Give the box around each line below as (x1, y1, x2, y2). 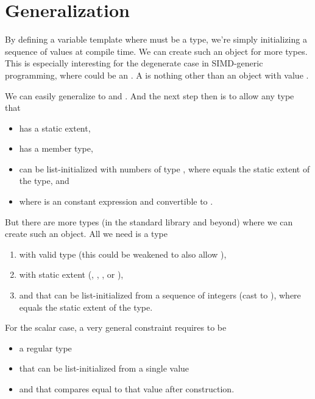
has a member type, (19, 142, 93, 155)
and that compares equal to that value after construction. (19, 383, 235, 395)
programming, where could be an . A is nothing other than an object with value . (5, 68, 309, 81)
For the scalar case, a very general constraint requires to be (5, 321, 227, 334)
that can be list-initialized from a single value (19, 362, 189, 375)
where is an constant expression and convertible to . (19, 195, 213, 208)
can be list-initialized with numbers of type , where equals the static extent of (19, 162, 310, 175)
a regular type (19, 341, 72, 354)
